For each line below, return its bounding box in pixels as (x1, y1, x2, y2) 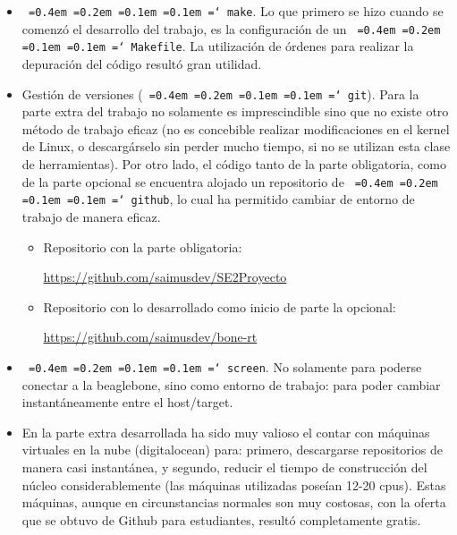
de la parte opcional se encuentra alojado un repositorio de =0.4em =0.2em (21, 172, 438, 191)
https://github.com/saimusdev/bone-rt (43, 327, 258, 346)
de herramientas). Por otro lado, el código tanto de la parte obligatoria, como (21, 155, 446, 173)
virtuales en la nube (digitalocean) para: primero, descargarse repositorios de (21, 440, 443, 459)
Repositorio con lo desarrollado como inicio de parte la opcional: (43, 297, 396, 316)
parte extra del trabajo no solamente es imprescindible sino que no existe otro (21, 102, 449, 121)
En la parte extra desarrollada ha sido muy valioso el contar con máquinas (21, 422, 430, 441)
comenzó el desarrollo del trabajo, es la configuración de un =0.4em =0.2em (21, 19, 441, 38)
